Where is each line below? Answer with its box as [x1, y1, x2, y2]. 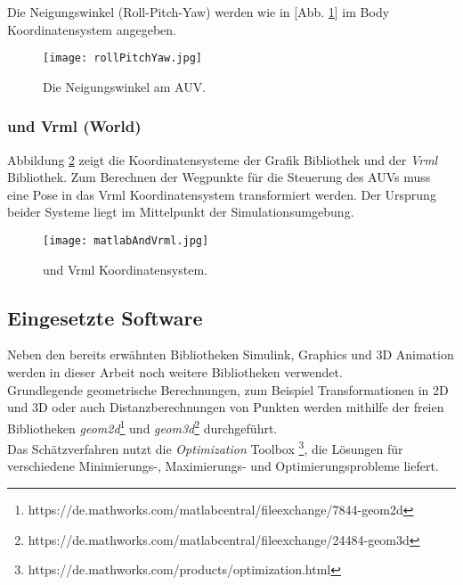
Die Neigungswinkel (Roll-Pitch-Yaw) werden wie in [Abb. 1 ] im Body [7, 3, 390, 21]
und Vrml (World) [7, 115, 142, 137]
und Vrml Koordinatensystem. [43, 260, 207, 278]
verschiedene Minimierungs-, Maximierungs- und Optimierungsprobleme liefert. [7, 457, 439, 475]
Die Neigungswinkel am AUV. [43, 77, 207, 95]
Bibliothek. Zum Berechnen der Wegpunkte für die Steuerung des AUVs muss [7, 168, 431, 186]
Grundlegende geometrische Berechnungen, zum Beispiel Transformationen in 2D [7, 380, 449, 399]
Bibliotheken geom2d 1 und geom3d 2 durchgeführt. [7, 416, 278, 437]
